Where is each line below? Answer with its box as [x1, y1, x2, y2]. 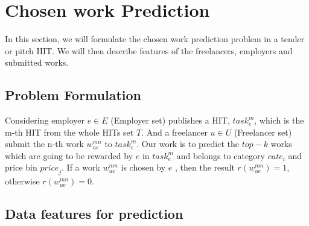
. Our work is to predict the [136, 137, 240, 150]
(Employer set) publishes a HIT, [110, 114, 230, 127]
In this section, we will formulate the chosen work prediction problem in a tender [5, 33, 305, 45]
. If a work [62, 161, 100, 174]
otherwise [5, 175, 40, 187]
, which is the [254, 114, 304, 127]
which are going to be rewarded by [5, 149, 133, 162]
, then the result [174, 161, 235, 174]
